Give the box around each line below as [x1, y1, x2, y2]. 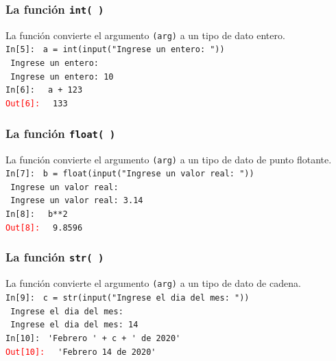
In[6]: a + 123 [5, 85, 83, 95]
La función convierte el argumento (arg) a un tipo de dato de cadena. [5, 276, 301, 290]
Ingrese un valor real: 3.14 [10, 196, 143, 206]
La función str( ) [5, 248, 104, 266]
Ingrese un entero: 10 [10, 71, 114, 82]
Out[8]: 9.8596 [5, 222, 83, 233]
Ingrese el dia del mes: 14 [10, 320, 139, 330]
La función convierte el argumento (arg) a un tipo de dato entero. [5, 27, 285, 42]
